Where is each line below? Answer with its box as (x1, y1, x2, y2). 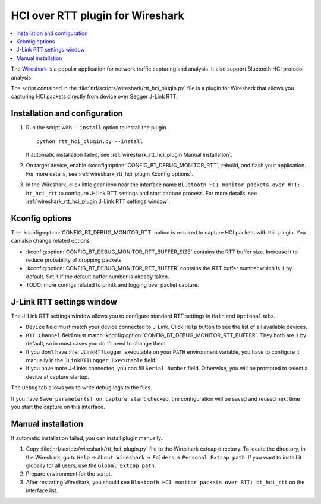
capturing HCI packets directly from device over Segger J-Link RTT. (11, 93, 178, 100)
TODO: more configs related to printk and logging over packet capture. (26, 281, 199, 289)
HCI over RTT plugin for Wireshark (11, 9, 184, 22)
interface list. (26, 487, 58, 494)
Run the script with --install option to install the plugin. (26, 124, 168, 131)
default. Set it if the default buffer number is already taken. (26, 273, 169, 280)
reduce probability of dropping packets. (26, 256, 123, 264)
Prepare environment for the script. (26, 470, 112, 477)
